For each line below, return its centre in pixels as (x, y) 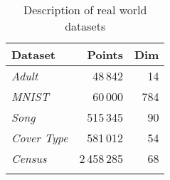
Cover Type (40, 138)
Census (29, 158)
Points (105, 54)
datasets (85, 26)
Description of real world (85, 10)
